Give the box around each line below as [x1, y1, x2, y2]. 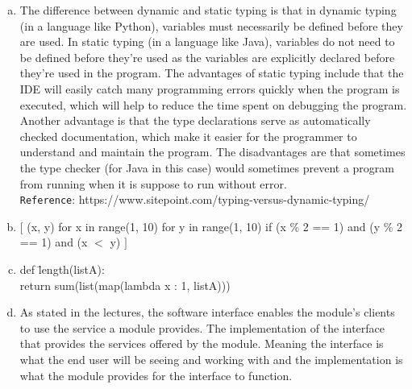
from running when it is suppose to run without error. [19, 175, 287, 192]
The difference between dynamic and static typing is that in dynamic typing [19, 2, 397, 18]
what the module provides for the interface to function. [19, 366, 293, 383]
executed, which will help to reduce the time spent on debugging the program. [19, 96, 407, 113]
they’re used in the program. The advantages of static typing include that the [19, 64, 404, 81]
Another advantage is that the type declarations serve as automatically [19, 112, 371, 129]
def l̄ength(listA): [19, 260, 105, 277]
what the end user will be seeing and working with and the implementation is [19, 350, 403, 367]
